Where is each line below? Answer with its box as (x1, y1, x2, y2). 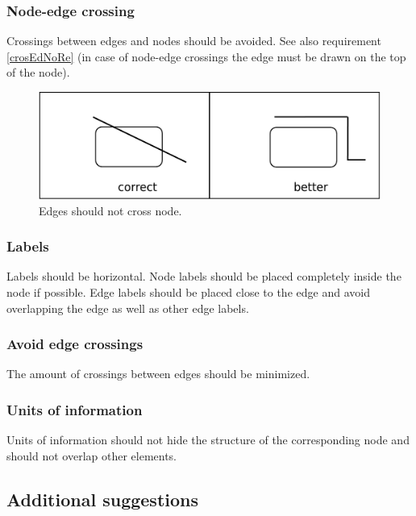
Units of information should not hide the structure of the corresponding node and (6, 431, 410, 448)
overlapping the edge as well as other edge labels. (6, 299, 249, 316)
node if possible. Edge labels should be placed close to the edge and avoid (6, 283, 370, 300)
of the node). (6, 64, 70, 81)
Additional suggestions (6, 486, 198, 511)
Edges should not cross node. (39, 202, 182, 218)
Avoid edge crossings (6, 334, 144, 354)
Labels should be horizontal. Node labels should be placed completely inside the (6, 268, 401, 285)
